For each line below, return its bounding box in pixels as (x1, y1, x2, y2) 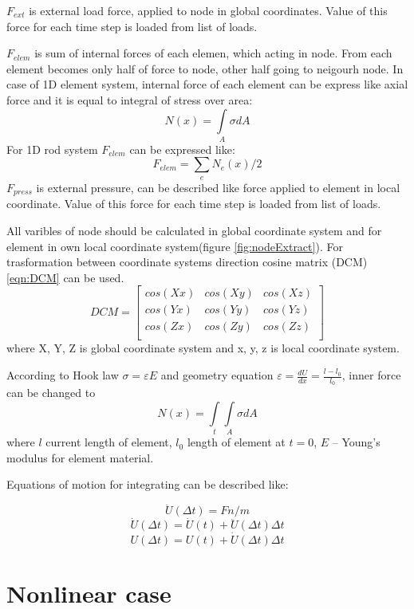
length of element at (187, 434, 286, 450)
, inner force (341, 367, 401, 383)
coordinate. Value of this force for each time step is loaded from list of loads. (6, 195, 381, 212)
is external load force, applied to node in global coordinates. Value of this (29, 2, 388, 18)
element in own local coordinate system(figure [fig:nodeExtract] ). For (6, 238, 343, 254)
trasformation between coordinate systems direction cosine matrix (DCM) (6, 253, 368, 270)
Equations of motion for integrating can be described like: (6, 476, 289, 493)
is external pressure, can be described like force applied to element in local (36, 179, 400, 195)
